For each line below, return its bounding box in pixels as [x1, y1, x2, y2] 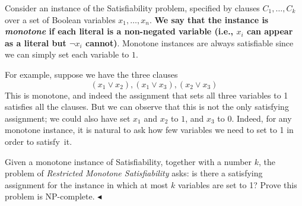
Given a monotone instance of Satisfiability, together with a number [5, 155, 252, 167]
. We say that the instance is [149, 13, 269, 26]
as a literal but [5, 36, 66, 49]
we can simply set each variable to [5, 48, 129, 61]
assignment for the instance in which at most [5, 178, 169, 191]
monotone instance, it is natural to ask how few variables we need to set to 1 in [5, 123, 294, 136]
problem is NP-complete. [5, 190, 95, 202]
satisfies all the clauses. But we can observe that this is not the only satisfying [5, 100, 289, 113]
